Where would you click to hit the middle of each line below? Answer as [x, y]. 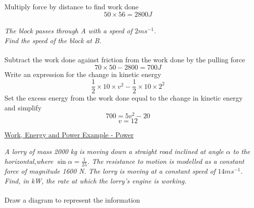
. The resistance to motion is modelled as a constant [165, 161]
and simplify [23, 107]
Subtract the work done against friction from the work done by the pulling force [125, 59]
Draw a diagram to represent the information [72, 199]
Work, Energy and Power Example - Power [69, 135]
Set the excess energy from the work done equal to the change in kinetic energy [124, 98]
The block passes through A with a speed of [68, 31]
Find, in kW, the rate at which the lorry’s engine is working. [96, 180]
